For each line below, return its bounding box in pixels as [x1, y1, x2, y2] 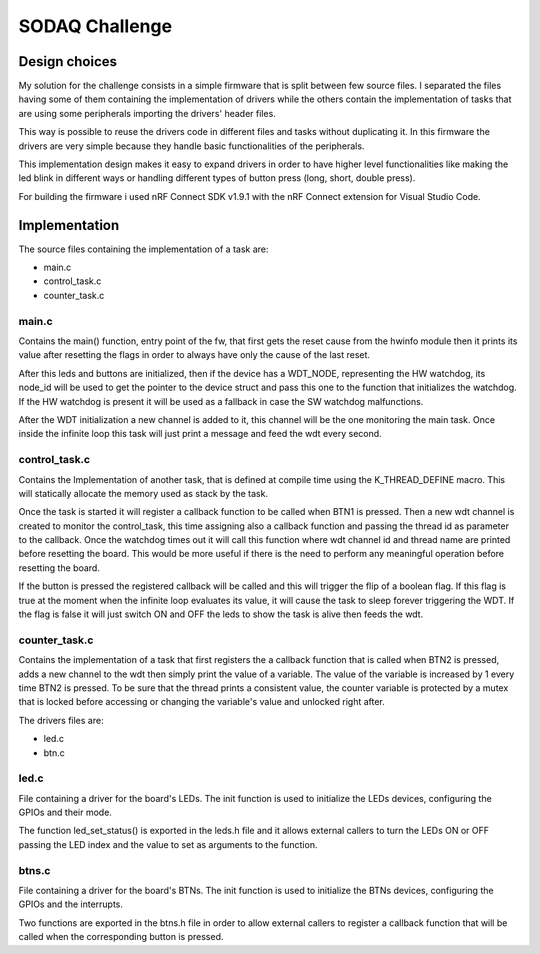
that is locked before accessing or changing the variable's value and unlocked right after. [18, 696, 385, 708]
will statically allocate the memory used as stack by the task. [18, 487, 269, 499]
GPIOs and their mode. [18, 806, 112, 819]
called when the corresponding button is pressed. [18, 931, 224, 943]
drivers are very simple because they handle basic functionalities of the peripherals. [18, 140, 365, 152]
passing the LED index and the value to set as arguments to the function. [18, 838, 318, 850]
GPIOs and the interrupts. [18, 898, 124, 910]
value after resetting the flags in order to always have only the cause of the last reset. [18, 349, 370, 361]
